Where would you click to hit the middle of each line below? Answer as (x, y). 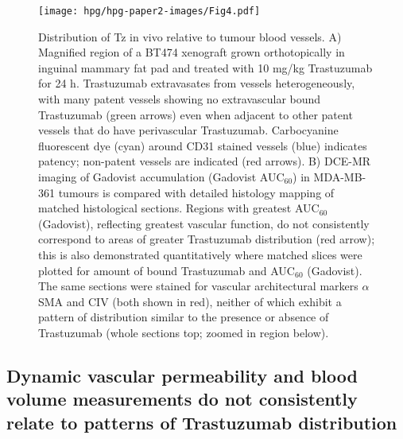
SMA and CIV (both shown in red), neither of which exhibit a (190, 301)
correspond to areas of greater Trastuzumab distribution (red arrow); (207, 239)
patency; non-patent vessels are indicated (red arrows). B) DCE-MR (205, 161)
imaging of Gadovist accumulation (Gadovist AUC (161, 177)
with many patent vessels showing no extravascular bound (180, 99)
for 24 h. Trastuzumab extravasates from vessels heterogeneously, (197, 83)
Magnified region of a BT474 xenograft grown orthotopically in (192, 52)
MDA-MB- (340, 177)
